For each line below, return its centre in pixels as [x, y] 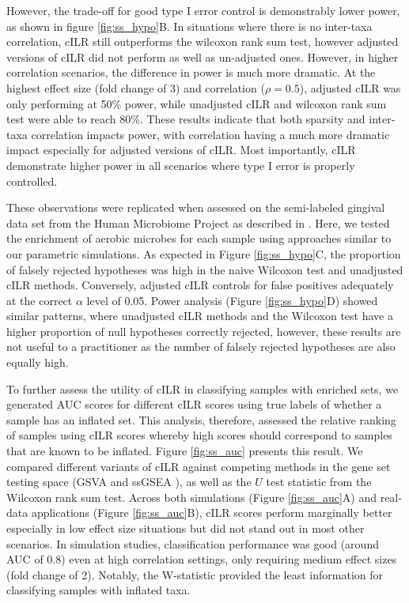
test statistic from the [319, 482]
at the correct [40, 300]
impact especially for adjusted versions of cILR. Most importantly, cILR [181, 150]
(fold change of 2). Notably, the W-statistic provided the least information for [195, 574]
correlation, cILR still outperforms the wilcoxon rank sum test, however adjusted [203, 41]
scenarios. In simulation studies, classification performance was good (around [193, 543]
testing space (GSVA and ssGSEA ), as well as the [129, 482]
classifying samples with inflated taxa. [98, 590]
